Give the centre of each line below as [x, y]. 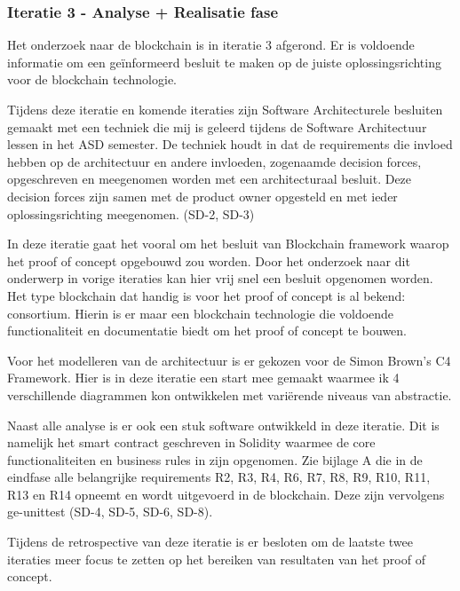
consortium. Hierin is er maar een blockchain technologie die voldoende [201, 313]
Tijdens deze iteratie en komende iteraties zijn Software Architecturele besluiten [225, 109]
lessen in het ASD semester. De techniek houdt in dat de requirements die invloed [230, 144]
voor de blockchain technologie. [92, 79]
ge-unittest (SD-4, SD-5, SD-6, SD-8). [110, 512]
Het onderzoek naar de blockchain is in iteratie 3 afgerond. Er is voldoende [211, 45]
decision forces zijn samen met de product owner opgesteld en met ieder [202, 196]
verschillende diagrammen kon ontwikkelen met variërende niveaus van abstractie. [230, 394]
